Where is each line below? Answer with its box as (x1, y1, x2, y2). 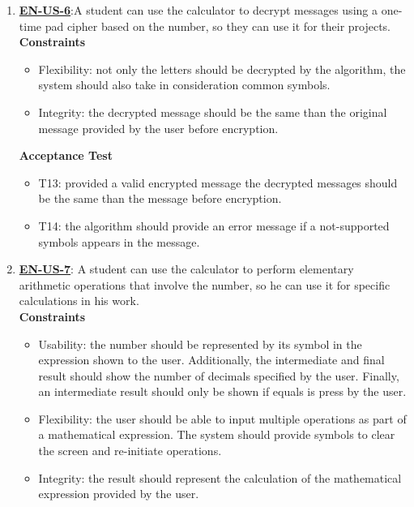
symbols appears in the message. (38, 233, 200, 250)
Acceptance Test (19, 147, 113, 164)
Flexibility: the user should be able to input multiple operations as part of (38, 410, 407, 427)
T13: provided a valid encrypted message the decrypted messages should (38, 174, 398, 191)
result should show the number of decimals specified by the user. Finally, (38, 367, 399, 384)
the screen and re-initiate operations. (38, 442, 222, 459)
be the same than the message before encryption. (38, 190, 282, 207)
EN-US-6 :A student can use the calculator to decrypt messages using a (19, 2, 378, 18)
